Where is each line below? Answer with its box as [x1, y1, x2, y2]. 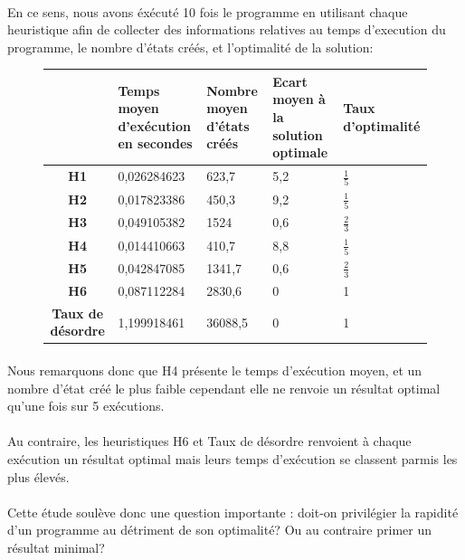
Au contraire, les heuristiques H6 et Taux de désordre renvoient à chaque [7, 432, 412, 451]
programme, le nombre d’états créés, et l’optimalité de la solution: [7, 37, 374, 56]
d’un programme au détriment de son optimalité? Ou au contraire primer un [7, 520, 432, 539]
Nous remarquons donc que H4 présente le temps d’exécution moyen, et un [7, 361, 422, 380]
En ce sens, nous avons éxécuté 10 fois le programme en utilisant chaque [7, 2, 408, 21]
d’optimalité [343, 116, 421, 135]
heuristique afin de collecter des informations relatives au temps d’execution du [7, 20, 446, 39]
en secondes [118, 134, 193, 153]
